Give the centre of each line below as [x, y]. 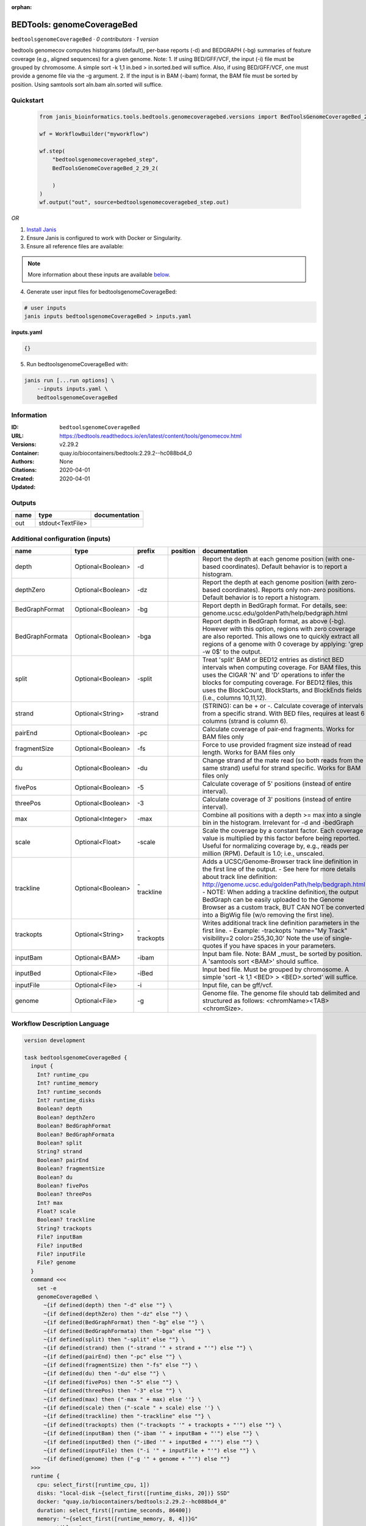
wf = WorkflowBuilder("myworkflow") [94, 134]
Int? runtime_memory [68, 1083]
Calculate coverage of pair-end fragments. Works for [278, 729]
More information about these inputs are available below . [99, 275]
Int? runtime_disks [66, 1100]
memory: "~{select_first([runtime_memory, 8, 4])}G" [117, 1519]
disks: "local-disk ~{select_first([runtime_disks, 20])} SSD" [134, 1493]
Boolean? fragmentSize [71, 1169]
